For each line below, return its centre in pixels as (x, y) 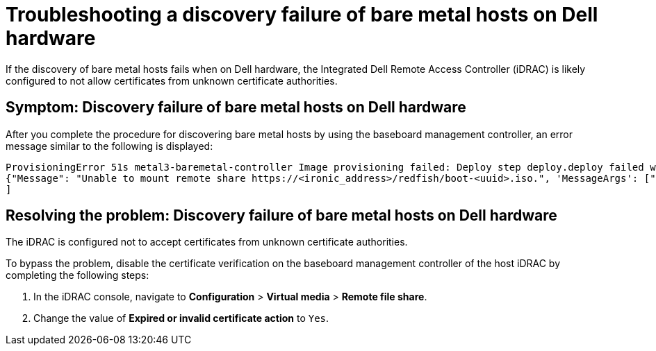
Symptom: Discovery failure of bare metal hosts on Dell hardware (236, 108)
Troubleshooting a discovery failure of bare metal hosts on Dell (302, 15)
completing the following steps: (77, 275)
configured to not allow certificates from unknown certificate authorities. (172, 80)
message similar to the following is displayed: (109, 146)
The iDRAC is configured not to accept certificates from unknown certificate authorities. (207, 242)
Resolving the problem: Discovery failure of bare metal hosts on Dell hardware (281, 216)
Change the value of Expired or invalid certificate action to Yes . (181, 318)
